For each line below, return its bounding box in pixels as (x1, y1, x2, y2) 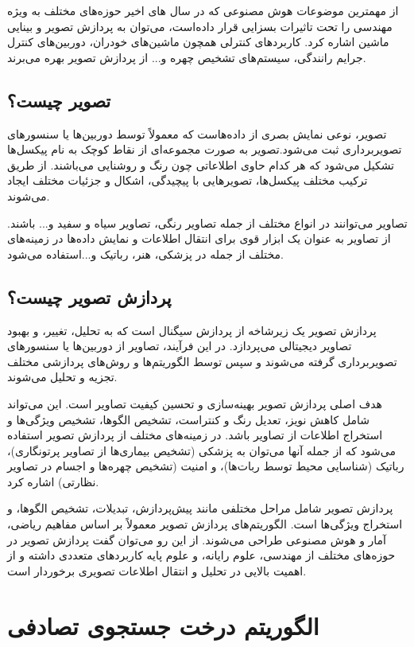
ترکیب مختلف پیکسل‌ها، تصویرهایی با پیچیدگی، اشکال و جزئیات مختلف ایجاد (7, 172, 368, 189)
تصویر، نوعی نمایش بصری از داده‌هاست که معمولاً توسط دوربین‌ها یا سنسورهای (7, 125, 387, 142)
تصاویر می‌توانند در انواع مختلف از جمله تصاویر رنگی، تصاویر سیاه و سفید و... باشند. (7, 214, 408, 231)
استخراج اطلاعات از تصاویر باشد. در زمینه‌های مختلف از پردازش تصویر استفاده (7, 427, 383, 443)
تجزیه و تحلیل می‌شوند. (7, 368, 118, 385)
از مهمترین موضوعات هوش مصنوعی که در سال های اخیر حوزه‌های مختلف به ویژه (7, 2, 399, 18)
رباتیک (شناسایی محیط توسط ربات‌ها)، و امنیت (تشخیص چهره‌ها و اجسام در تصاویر (7, 458, 404, 474)
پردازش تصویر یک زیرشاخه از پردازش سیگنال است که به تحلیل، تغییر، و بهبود (7, 322, 377, 338)
